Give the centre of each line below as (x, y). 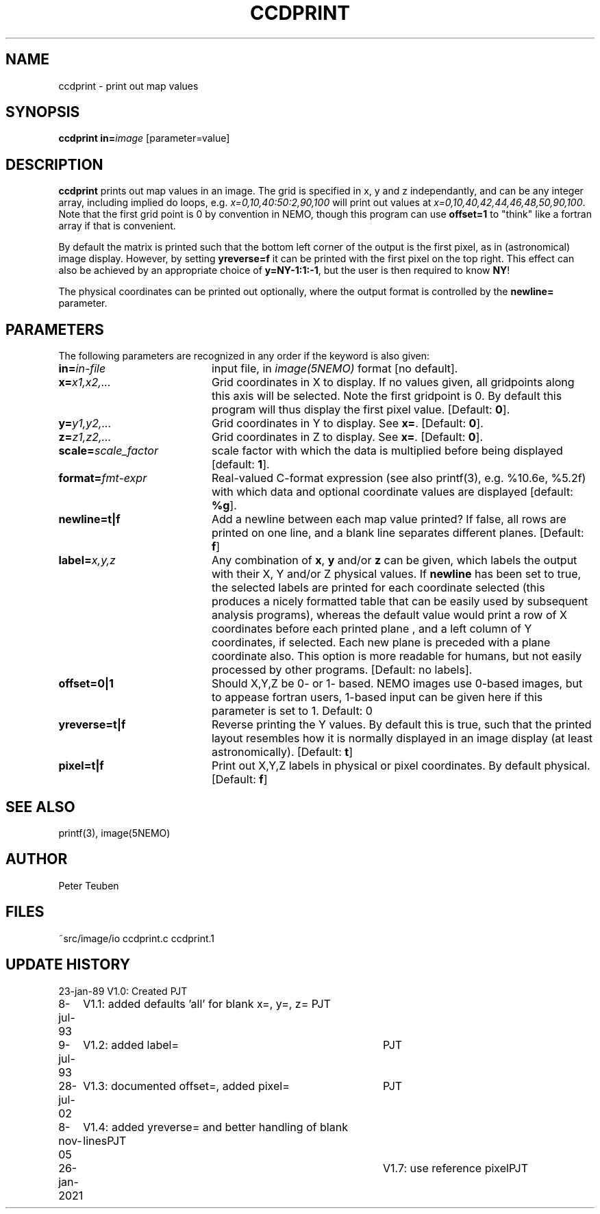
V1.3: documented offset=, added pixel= (186, 1086)
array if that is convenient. (117, 226)
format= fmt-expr (103, 478)
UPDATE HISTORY (68, 965)
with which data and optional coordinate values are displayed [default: (392, 492)
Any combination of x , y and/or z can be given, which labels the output (394, 560)
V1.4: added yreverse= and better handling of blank (215, 1127)
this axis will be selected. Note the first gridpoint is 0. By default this (387, 396)
